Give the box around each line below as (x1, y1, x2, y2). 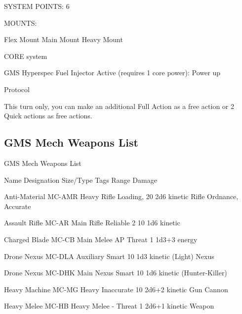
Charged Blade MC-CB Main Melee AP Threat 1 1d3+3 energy (4, 234, 198, 244)
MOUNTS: (4, 17, 37, 28)
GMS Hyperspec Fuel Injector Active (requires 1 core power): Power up (4, 67, 221, 78)
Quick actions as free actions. (4, 110, 92, 121)
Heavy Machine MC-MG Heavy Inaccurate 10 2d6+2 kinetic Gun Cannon (4, 284, 228, 294)
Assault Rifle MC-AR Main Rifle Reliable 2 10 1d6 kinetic (4, 217, 180, 228)
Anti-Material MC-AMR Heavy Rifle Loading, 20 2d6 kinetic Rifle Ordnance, (4, 191, 239, 202)
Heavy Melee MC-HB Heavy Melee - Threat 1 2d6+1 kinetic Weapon (4, 301, 214, 311)
